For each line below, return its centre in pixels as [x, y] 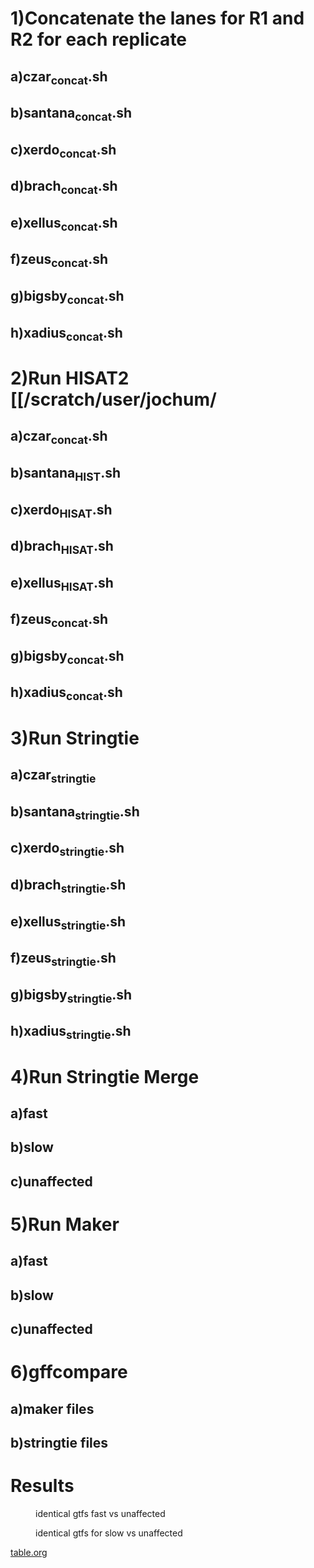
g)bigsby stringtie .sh [71, 996]
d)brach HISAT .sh [62, 547]
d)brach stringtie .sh [68, 886]
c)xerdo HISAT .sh [61, 511]
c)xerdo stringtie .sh [67, 849]
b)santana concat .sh [71, 114]
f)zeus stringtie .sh [63, 959]
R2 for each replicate [99, 39]
